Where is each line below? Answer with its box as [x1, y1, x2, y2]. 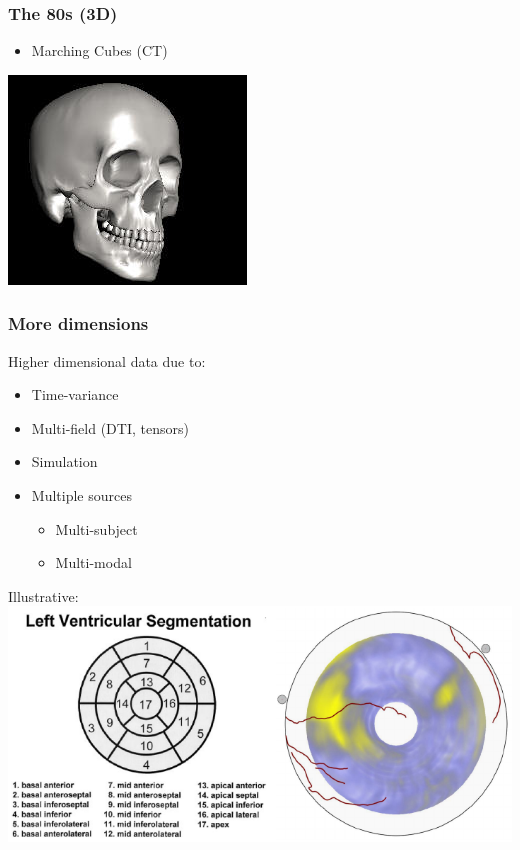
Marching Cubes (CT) [31, 40, 168, 61]
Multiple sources [31, 485, 132, 505]
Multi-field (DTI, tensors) [31, 417, 189, 438]
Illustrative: [8, 585, 79, 606]
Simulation [31, 451, 98, 472]
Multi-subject [55, 518, 138, 539]
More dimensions [8, 311, 149, 336]
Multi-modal [55, 552, 132, 573]
